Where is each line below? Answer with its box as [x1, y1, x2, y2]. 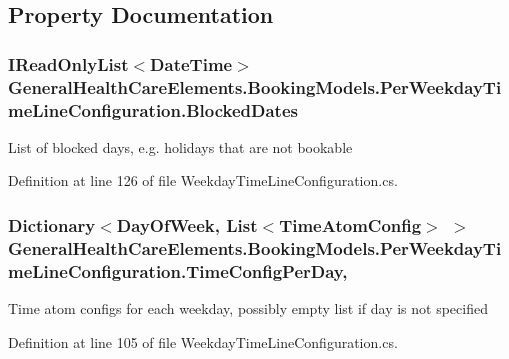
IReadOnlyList [8, 51, 129, 76]
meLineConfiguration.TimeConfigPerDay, [8, 258, 348, 283]
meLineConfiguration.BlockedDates [8, 97, 298, 122]
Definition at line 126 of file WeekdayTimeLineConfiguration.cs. [8, 170, 398, 191]
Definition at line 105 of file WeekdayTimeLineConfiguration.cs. [8, 331, 398, 352]
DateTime [150, 51, 233, 76]
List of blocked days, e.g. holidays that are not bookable [8, 136, 353, 157]
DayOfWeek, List [116, 212, 258, 237]
